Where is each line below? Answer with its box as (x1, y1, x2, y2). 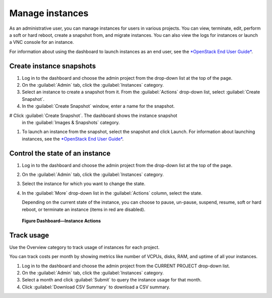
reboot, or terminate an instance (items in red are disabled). (22, 206, 146, 212)
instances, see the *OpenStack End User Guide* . (22, 136, 124, 142)
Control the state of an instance (9, 149, 111, 157)
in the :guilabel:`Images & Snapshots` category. (22, 119, 120, 126)
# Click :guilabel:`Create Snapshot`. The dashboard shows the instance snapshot (9, 112, 177, 118)
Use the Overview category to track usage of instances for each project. (9, 244, 160, 250)
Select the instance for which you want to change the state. (22, 181, 146, 187)
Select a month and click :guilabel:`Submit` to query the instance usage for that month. (22, 277, 202, 283)
